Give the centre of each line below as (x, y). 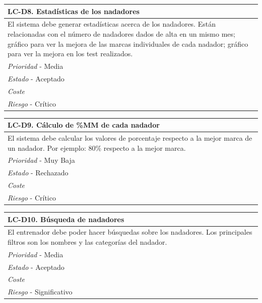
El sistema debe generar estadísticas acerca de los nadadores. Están (112, 24)
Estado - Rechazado (38, 173)
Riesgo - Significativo (40, 292)
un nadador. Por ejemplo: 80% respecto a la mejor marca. (97, 147)
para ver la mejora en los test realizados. (70, 54)
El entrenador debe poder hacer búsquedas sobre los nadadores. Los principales (130, 232)
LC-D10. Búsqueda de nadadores (66, 219)
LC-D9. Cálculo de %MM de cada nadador (84, 125)
